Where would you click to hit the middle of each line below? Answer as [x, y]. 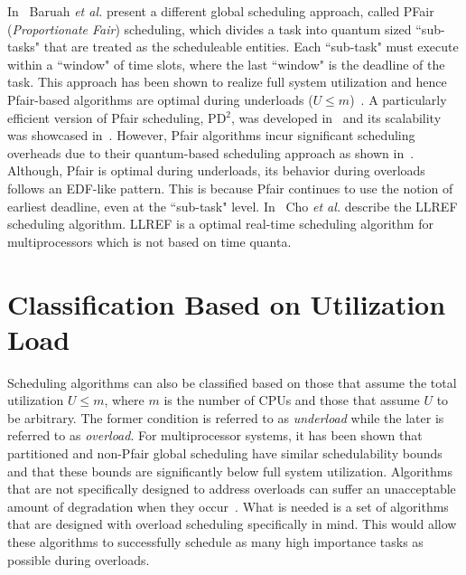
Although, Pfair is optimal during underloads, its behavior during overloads [216, 170]
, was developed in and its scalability [336, 117]
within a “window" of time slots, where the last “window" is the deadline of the [226, 64]
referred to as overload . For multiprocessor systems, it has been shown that [215, 435]
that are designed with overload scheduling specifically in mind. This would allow [232, 524]
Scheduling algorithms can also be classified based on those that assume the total [232, 382]
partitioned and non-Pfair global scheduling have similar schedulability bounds [225, 453]
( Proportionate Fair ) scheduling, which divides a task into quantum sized [210, 28]
